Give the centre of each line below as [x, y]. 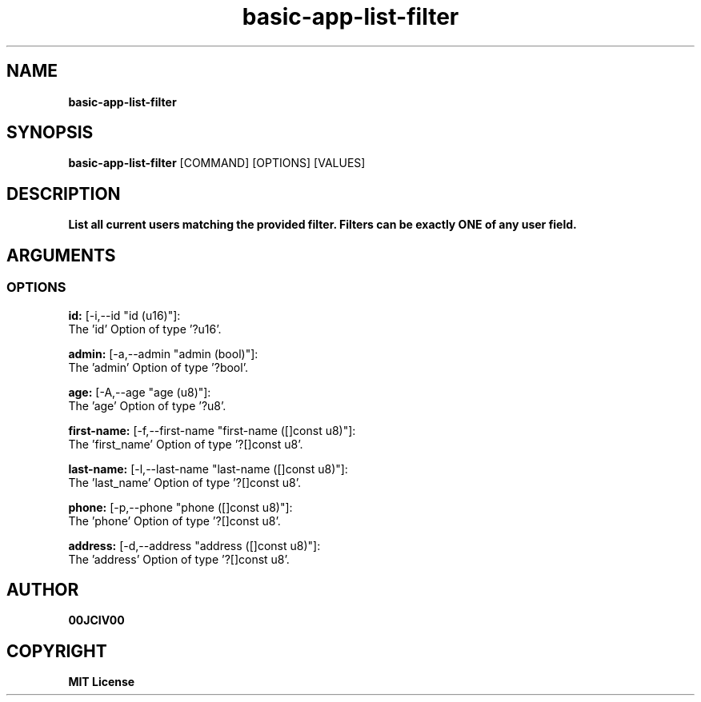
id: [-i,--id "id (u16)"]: [124, 315]
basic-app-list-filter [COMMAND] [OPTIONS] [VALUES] [217, 163]
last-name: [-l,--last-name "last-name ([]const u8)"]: [208, 469]
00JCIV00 [96, 620]
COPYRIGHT [57, 651]
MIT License [102, 682]
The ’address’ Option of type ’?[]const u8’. [179, 559]
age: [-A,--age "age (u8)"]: [140, 392]
